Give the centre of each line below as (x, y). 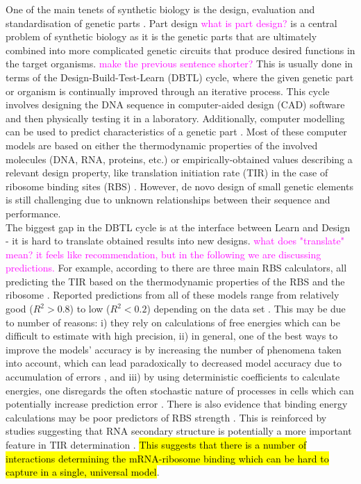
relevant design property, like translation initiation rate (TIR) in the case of (167, 173)
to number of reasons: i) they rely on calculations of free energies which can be (173, 322)
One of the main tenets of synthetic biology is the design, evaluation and (160, 9)
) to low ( (90, 309)
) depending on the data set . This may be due (246, 309)
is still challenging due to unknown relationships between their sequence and (168, 200)
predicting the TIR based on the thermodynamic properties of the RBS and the (175, 281)
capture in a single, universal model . (83, 472)
